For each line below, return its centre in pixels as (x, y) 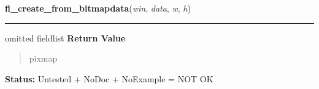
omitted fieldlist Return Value (65, 37)
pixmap (43, 58)
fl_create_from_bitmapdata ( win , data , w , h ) (98, 8)
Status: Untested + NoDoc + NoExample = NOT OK (109, 78)
